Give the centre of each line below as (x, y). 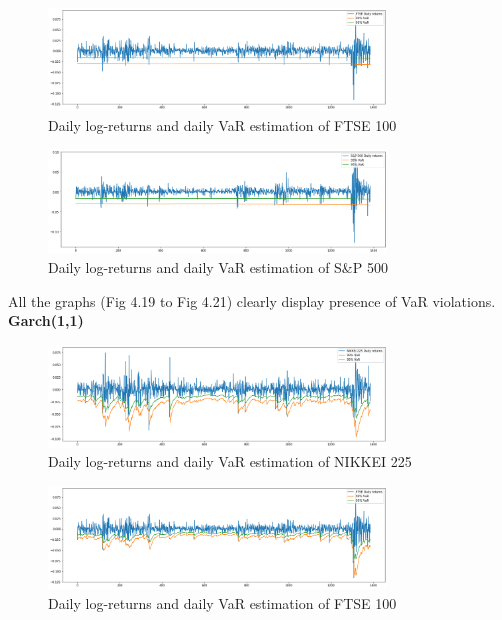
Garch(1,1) (46, 320)
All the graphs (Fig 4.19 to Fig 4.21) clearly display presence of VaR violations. (252, 300)
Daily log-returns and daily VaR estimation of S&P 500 (218, 267)
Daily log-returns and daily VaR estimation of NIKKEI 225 (230, 461)
